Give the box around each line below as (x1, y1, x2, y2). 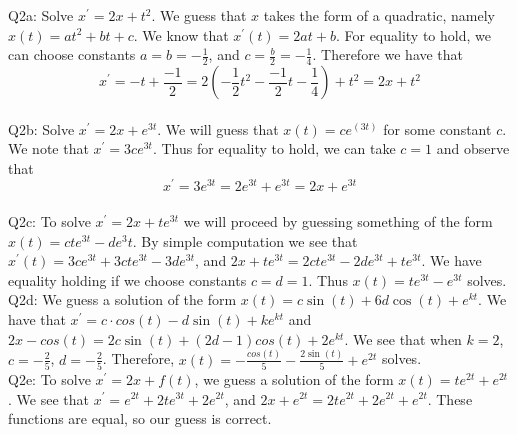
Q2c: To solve (8, 211, 91, 232)
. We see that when (344, 328, 462, 349)
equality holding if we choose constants (8, 269, 247, 290)
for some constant (383, 118, 492, 139)
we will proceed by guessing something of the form (183, 211, 493, 232)
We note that (8, 138, 89, 159)
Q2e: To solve (8, 368, 91, 389)
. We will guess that (157, 118, 279, 139)
